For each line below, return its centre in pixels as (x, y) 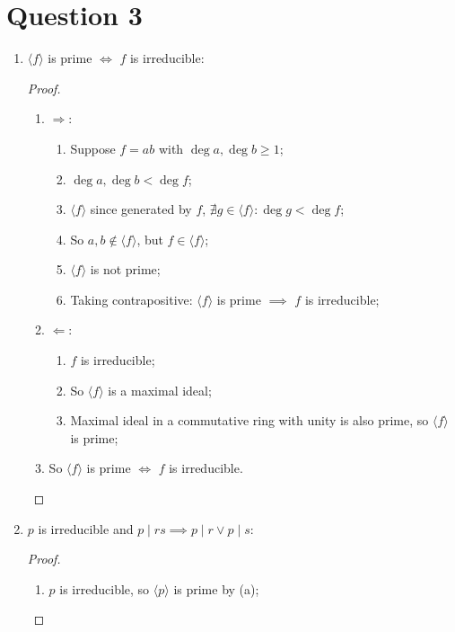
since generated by (141, 209)
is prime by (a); (216, 588)
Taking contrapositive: (131, 299)
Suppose (93, 148)
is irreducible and (86, 528)
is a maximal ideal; (160, 390)
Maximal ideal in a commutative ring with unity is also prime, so (249, 420)
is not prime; (125, 269)
